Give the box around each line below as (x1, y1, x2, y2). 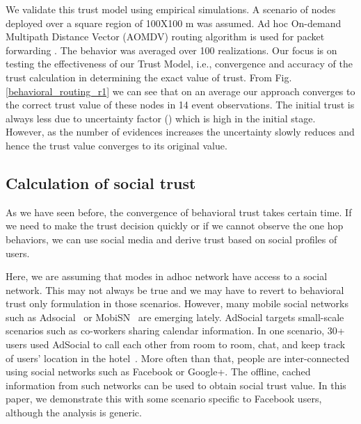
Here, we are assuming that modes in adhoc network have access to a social (6, 269, 328, 284)
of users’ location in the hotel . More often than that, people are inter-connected (6, 350, 350, 365)
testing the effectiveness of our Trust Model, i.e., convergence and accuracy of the (6, 56, 353, 71)
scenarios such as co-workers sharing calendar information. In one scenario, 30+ (6, 323, 345, 338)
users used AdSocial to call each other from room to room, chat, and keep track (6, 337, 346, 352)
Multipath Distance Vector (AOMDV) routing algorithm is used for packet (6, 29, 325, 44)
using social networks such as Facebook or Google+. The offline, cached (6, 364, 311, 379)
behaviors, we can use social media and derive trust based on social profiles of (6, 231, 337, 246)
